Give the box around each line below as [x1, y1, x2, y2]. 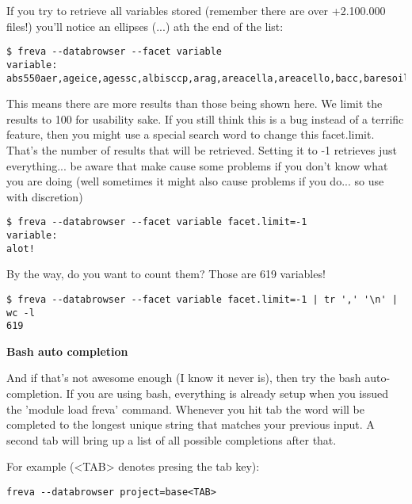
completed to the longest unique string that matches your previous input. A [6, 416, 375, 433]
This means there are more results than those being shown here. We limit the [6, 95, 383, 112]
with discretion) [6, 188, 83, 204]
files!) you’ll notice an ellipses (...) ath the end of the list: [6, 17, 284, 34]
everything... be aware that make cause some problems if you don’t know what [6, 157, 388, 174]
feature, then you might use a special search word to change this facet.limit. [6, 126, 375, 143]
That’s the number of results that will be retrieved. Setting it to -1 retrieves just [6, 141, 397, 158]
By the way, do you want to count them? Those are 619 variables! [6, 265, 326, 282]
